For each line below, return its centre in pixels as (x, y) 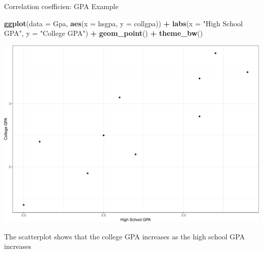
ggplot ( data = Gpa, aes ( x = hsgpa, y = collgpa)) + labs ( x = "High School (123, 23)
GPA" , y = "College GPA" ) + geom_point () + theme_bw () (104, 33)
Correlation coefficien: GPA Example (61, 6)
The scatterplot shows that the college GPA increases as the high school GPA (124, 236)
